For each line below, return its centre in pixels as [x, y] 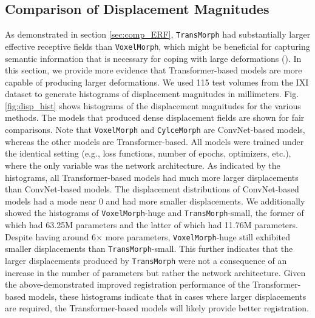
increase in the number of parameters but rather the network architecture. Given [155, 272]
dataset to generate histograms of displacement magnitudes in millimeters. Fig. [152, 94]
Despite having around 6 [51, 236]
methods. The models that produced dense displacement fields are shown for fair [155, 117]
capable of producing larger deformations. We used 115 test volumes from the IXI [157, 82]
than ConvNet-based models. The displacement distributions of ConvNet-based [152, 189]
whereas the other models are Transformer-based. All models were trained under [154, 141]
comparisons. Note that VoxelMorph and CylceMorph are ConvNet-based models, [155, 130]
